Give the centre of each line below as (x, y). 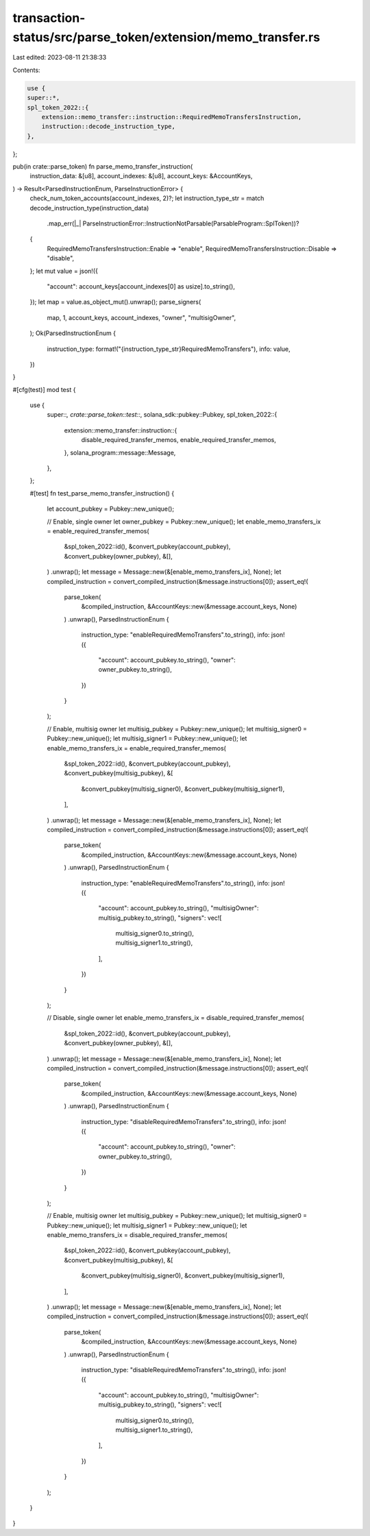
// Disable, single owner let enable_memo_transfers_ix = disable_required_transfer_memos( (175, 1018)
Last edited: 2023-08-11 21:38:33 (60, 58)
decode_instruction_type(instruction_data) (89, 208)
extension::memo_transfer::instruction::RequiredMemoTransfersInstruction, (172, 117)
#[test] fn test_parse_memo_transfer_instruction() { (102, 493)
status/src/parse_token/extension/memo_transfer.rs (166, 37)
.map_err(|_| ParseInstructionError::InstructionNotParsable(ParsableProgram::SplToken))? (173, 223)
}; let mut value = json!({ (64, 271)
